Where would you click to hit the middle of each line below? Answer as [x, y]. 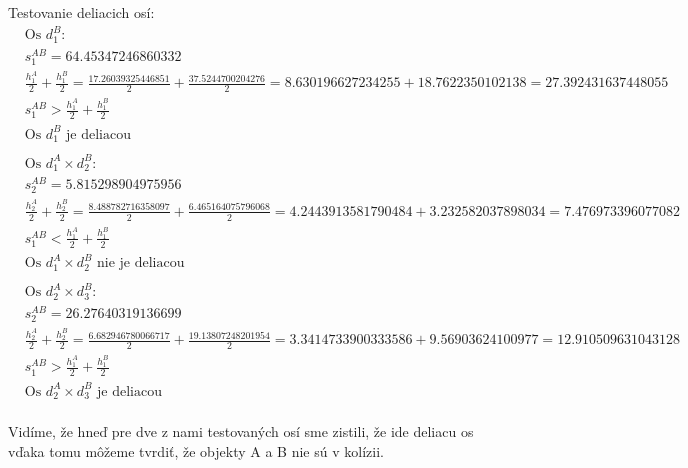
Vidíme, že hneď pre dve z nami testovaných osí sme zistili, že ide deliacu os [241, 431]
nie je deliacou [141, 263]
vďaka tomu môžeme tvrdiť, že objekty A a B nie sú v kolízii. [196, 450]
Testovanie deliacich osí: [81, 12]
